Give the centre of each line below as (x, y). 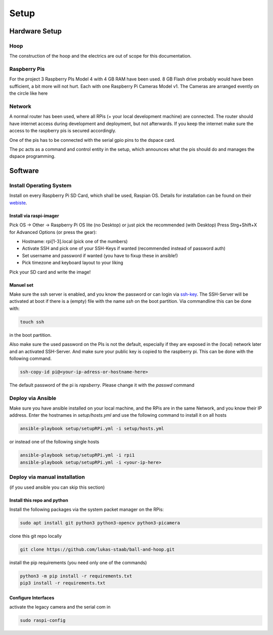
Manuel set (21, 285)
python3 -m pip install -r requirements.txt (76, 576)
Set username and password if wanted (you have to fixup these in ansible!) (100, 255)
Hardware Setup (35, 31)
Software (24, 171)
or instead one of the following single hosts (54, 442)
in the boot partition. (31, 335)
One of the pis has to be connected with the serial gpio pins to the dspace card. (92, 140)
